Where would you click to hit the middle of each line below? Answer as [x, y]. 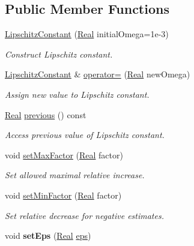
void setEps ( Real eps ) [48, 235]
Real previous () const [46, 114]
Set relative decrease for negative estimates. [84, 215]
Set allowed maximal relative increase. [75, 175]
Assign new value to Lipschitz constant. [77, 94]
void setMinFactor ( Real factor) [63, 195]
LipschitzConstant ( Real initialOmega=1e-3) [87, 34]
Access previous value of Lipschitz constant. [85, 135]
